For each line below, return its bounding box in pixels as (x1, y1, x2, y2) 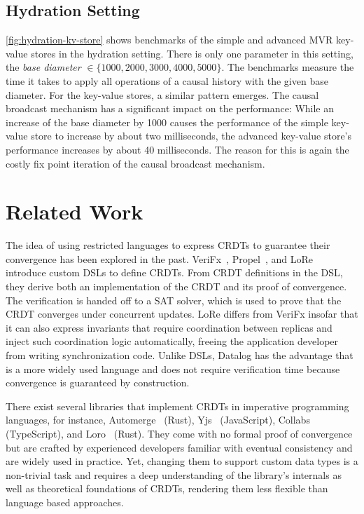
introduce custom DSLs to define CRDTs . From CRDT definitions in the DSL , (6, 265, 343, 280)
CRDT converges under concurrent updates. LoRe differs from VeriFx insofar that (6, 306, 358, 321)
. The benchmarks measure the (221, 60, 354, 74)
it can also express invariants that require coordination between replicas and (6, 320, 332, 334)
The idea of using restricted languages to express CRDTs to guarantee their (6, 238, 330, 252)
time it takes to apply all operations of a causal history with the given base (6, 73, 328, 88)
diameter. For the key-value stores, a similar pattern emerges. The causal (6, 87, 319, 102)
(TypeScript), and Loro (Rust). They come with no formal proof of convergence (6, 426, 353, 440)
